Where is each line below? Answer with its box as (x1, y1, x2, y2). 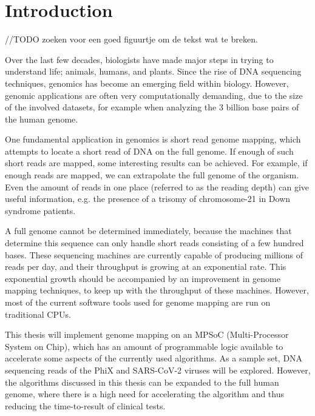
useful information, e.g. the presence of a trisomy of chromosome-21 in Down (5, 192, 291, 205)
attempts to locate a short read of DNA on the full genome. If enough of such (5, 144, 294, 157)
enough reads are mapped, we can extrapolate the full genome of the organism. (5, 169, 299, 181)
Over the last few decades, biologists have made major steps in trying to (5, 53, 274, 65)
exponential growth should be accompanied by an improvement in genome (5, 272, 280, 284)
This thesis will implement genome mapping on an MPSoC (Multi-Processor (5, 328, 289, 341)
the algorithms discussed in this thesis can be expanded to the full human (5, 375, 279, 388)
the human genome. (5, 112, 78, 125)
